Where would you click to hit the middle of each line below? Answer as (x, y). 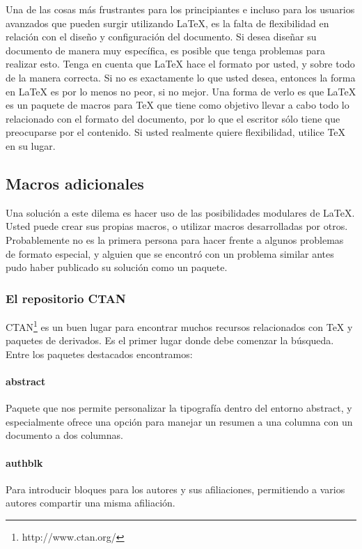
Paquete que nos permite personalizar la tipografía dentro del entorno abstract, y (179, 408)
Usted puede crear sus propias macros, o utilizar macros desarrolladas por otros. (177, 226)
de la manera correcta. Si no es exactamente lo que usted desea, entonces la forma (181, 77)
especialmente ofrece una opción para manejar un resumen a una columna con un (179, 421)
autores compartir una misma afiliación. (90, 503)
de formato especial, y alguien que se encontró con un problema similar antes (170, 253)
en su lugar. (31, 145)
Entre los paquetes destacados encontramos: (99, 354)
